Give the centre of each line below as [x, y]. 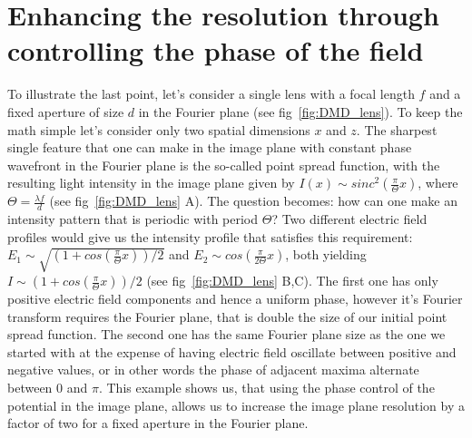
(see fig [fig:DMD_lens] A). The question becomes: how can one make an [253, 201]
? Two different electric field [349, 219]
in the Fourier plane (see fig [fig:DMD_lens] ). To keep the [300, 111]
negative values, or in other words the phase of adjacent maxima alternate [213, 370]
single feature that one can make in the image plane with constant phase [210, 147]
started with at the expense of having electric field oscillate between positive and [232, 351]
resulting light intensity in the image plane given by [151, 183]
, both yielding [326, 254]
